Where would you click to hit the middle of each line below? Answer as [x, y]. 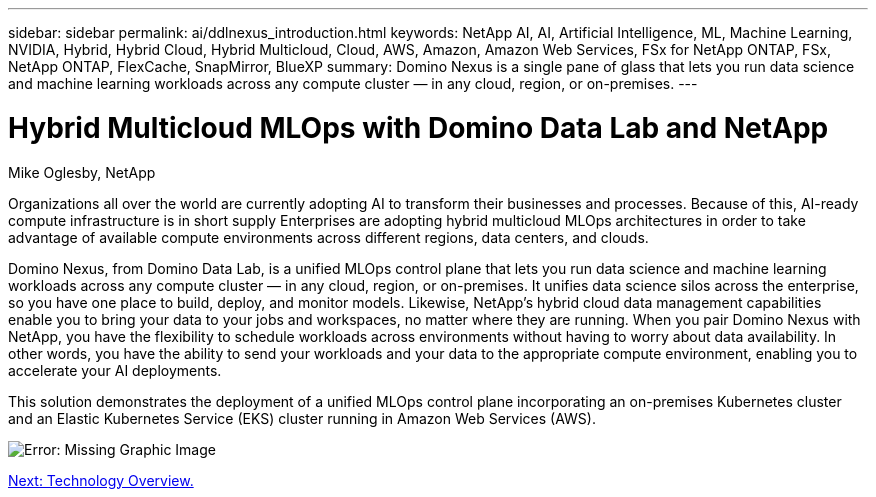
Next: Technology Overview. [101, 480]
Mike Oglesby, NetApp [82, 172]
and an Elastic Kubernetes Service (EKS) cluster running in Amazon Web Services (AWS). [302, 418]
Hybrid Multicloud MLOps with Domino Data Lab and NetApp [418, 127]
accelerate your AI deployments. [115, 370]
